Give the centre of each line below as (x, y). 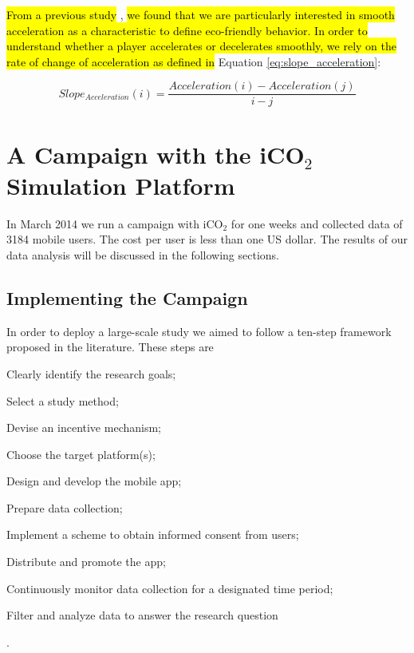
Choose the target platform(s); (81, 454)
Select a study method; (63, 400)
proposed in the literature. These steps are (110, 347)
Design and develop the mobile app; (94, 481)
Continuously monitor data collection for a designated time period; (170, 588)
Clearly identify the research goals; (91, 373)
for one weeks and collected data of (317, 223)
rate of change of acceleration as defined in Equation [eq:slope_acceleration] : (194, 61)
